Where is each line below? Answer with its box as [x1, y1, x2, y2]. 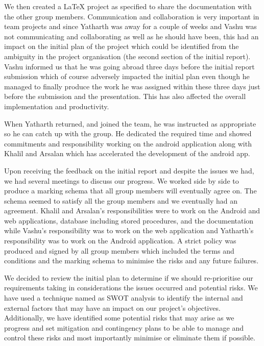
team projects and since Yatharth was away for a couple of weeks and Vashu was [4, 21, 257, 32]
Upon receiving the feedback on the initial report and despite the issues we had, [4, 165, 254, 176]
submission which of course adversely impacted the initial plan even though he [4, 71, 250, 82]
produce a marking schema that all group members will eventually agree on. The [4, 185, 257, 196]
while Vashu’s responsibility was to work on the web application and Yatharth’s [4, 225, 254, 236]
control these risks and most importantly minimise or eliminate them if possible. [4, 332, 255, 343]
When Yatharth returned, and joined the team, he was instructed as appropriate [4, 118, 256, 129]
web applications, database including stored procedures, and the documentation [4, 215, 254, 226]
